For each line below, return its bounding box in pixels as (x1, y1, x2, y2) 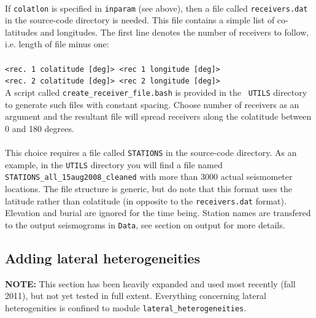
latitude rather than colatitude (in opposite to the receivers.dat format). (5, 194, 287, 207)
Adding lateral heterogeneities (5, 248, 200, 267)
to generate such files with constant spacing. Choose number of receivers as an (5, 98, 299, 111)
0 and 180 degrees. (5, 122, 74, 134)
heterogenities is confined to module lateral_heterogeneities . (5, 301, 247, 314)
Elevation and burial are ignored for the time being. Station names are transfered (5, 206, 311, 219)
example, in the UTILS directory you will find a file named (5, 158, 223, 171)
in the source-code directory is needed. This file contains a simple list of (5, 14, 275, 26)
